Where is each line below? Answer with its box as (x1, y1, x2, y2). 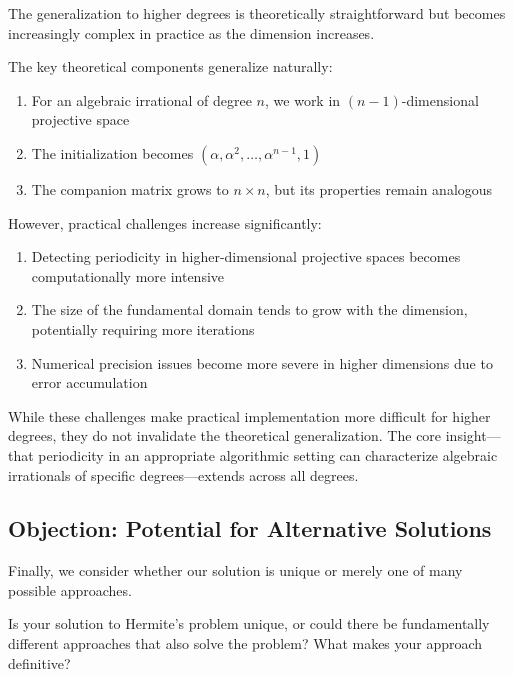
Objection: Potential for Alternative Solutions (8, 513, 492, 544)
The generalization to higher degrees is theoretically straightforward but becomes (8, 3, 506, 23)
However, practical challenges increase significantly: (8, 212, 322, 233)
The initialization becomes (31, 142, 194, 163)
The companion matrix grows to (31, 178, 229, 199)
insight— (445, 425, 501, 446)
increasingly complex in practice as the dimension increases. (8, 22, 375, 43)
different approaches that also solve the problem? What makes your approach (8, 633, 483, 654)
